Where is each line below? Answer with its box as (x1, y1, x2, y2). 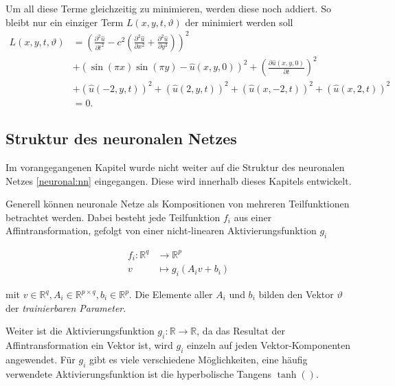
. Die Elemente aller (128, 287, 213, 301)
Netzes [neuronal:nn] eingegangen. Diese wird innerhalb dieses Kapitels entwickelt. (5, 173, 352, 188)
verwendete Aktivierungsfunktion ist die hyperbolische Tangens (5, 366, 272, 381)
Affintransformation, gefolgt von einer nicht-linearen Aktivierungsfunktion (5, 223, 317, 238)
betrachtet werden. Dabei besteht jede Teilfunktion (5, 209, 221, 224)
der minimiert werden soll (185, 14, 293, 29)
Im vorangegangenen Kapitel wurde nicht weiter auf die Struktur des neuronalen (5, 160, 345, 174)
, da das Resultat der (196, 323, 286, 338)
